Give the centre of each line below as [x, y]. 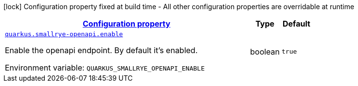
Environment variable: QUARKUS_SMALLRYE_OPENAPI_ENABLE [105, 68]
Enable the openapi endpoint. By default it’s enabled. [101, 50]
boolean [265, 51]
